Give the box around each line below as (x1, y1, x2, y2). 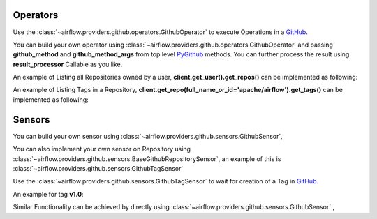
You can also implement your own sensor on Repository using (13, 145, 191, 153)
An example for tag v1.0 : (13, 190, 84, 198)
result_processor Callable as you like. (13, 60, 123, 68)
